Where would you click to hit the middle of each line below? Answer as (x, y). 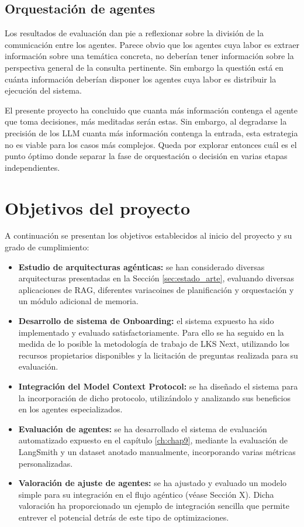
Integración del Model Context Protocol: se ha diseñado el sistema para (158, 386)
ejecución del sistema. (43, 90)
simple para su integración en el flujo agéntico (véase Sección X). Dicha (146, 494)
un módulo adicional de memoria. (78, 301)
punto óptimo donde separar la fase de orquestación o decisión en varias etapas (146, 156)
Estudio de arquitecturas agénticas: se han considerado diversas (141, 266)
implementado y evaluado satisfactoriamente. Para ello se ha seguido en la (151, 332)
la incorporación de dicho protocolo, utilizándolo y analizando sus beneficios (154, 397)
